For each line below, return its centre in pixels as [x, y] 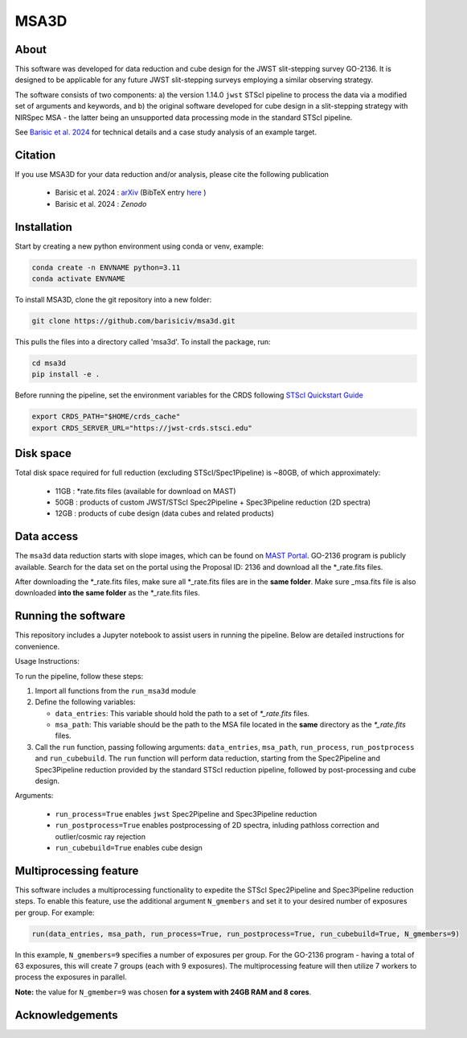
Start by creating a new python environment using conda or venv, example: [139, 246]
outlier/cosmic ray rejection [100, 836]
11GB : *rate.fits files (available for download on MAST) [145, 491]
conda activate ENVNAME [79, 278]
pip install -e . [66, 375]
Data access [47, 536]
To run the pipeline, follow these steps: [79, 676]
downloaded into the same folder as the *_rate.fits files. [108, 593]
